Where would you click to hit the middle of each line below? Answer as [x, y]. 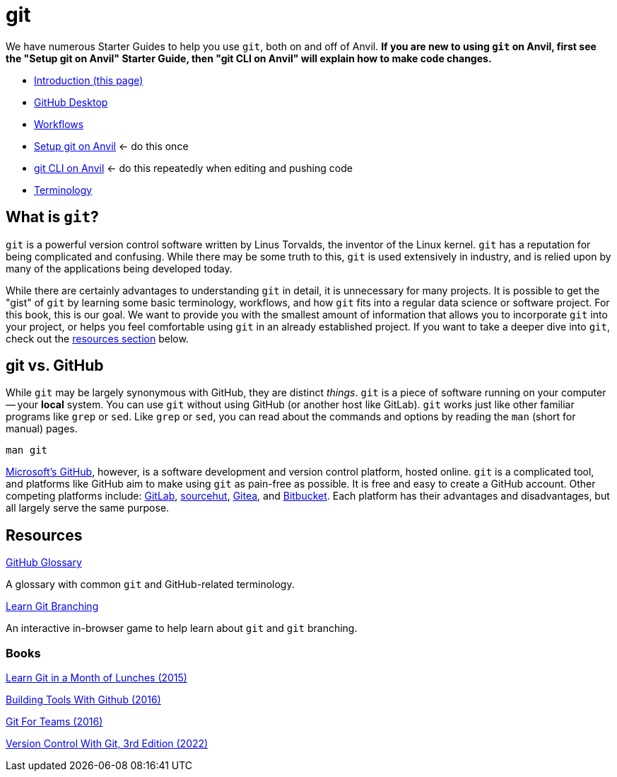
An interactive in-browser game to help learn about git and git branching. [182, 628]
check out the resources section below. [97, 338]
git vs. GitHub [55, 366]
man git [27, 450]
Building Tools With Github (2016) [83, 700]
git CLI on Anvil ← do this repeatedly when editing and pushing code [193, 168]
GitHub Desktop [71, 102]
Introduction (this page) [89, 80]
